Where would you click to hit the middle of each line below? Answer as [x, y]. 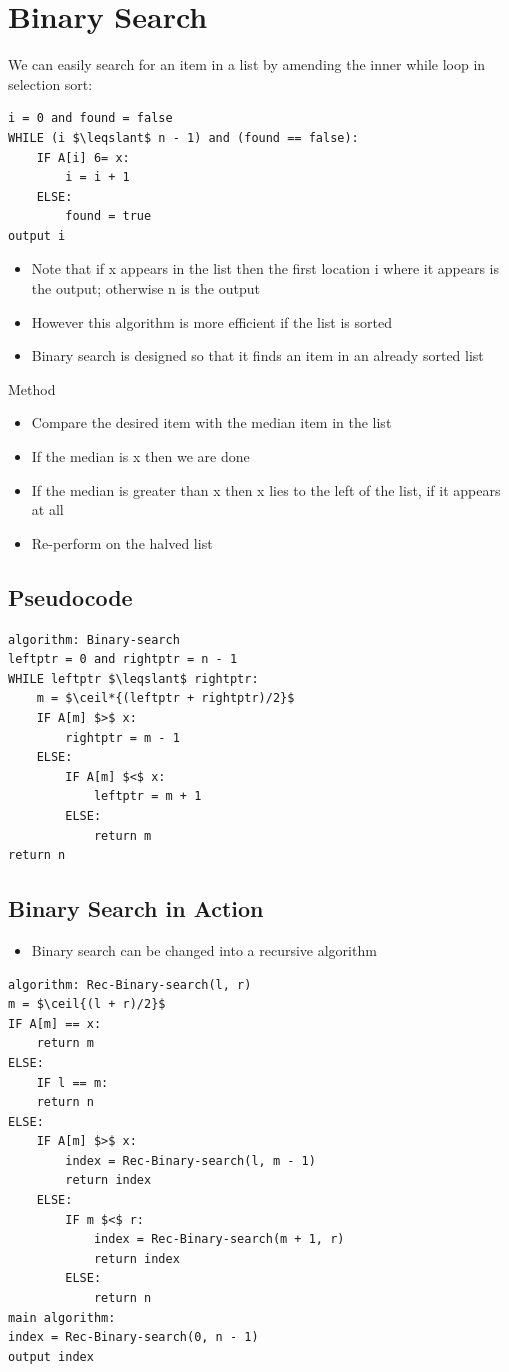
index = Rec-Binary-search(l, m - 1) [190, 1160]
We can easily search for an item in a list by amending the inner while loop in [247, 64]
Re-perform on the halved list [122, 542]
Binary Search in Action [136, 908]
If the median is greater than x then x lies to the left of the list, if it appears [266, 489]
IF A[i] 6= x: [83, 157]
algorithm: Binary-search [94, 639]
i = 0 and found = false [90, 118]
